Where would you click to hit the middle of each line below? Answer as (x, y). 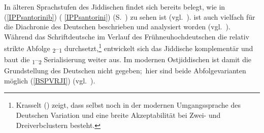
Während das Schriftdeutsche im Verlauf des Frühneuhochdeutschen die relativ (127, 36)
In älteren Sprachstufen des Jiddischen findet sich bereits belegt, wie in (115, 7)
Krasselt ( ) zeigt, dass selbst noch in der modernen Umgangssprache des (128, 105)
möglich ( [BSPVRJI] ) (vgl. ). (50, 80)
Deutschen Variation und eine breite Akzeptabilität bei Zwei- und (118, 115)
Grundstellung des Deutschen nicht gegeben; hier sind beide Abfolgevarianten (125, 71)
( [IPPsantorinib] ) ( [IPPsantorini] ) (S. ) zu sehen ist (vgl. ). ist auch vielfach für (130, 16)
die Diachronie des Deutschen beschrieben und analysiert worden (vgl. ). (117, 27)
